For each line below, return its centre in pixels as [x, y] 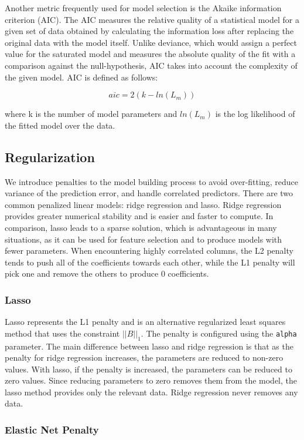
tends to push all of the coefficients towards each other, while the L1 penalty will [150, 262]
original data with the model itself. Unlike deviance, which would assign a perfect [151, 42]
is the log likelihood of [255, 114]
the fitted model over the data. [60, 125]
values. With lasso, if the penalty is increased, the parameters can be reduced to [148, 369]
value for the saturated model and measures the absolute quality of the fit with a [150, 54]
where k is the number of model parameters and [91, 114]
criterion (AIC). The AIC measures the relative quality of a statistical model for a [152, 19]
